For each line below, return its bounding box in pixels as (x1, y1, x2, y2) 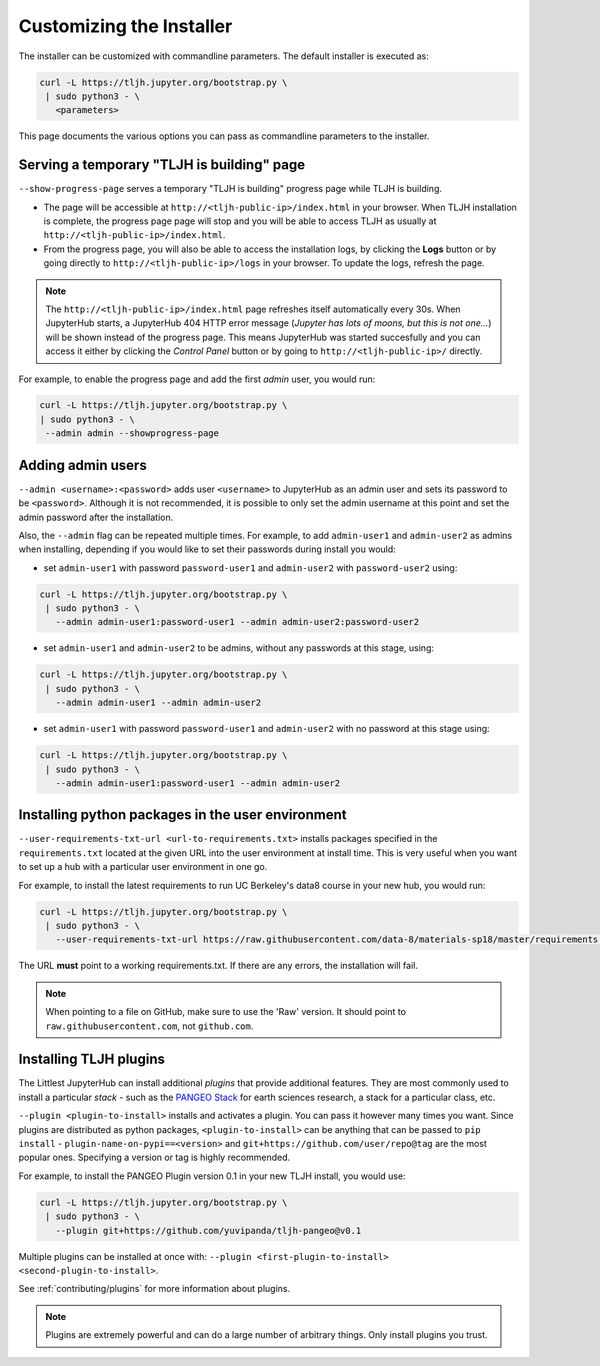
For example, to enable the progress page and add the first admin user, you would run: (18, 373, 376, 385)
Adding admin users (18, 456, 147, 474)
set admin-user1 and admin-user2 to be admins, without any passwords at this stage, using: (43, 642, 435, 654)
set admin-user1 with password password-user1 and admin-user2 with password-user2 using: (43, 561, 458, 574)
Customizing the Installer (18, 15, 233, 37)
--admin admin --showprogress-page (45, 428, 220, 439)
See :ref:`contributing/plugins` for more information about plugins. (18, 1283, 291, 1295)
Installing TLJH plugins (18, 1051, 165, 1068)
